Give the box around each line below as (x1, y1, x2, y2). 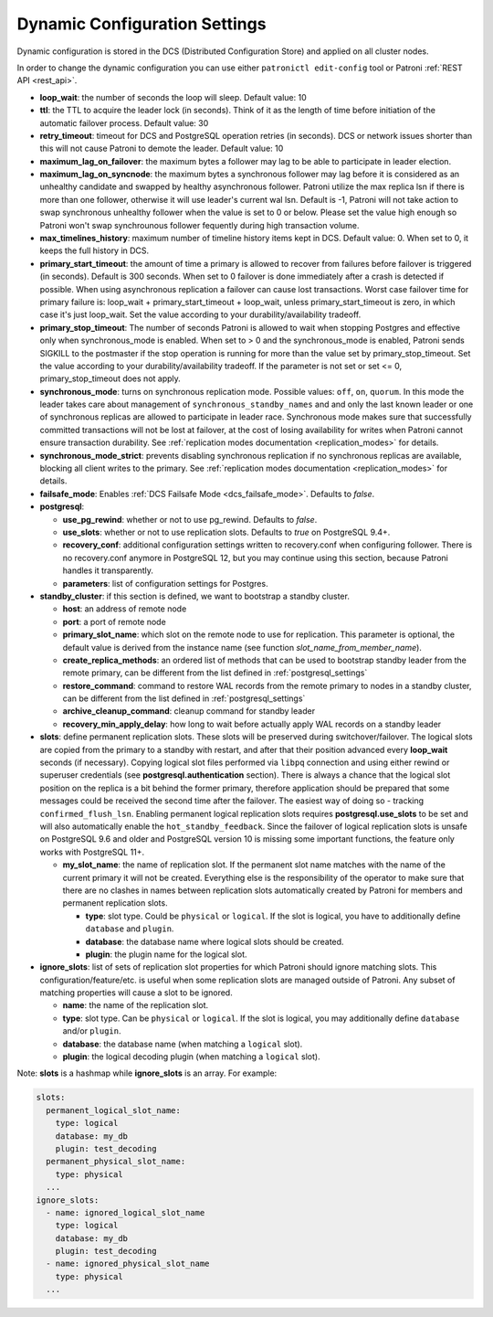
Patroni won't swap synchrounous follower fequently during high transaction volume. (39, 219, 360, 230)
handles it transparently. (62, 565, 154, 576)
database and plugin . (85, 923, 174, 934)
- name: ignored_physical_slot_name (46, 1259, 210, 1269)
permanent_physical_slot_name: (46, 1156, 186, 1167)
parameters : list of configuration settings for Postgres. (62, 578, 268, 589)
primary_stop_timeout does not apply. (39, 373, 182, 384)
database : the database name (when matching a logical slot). (62, 1038, 303, 1049)
